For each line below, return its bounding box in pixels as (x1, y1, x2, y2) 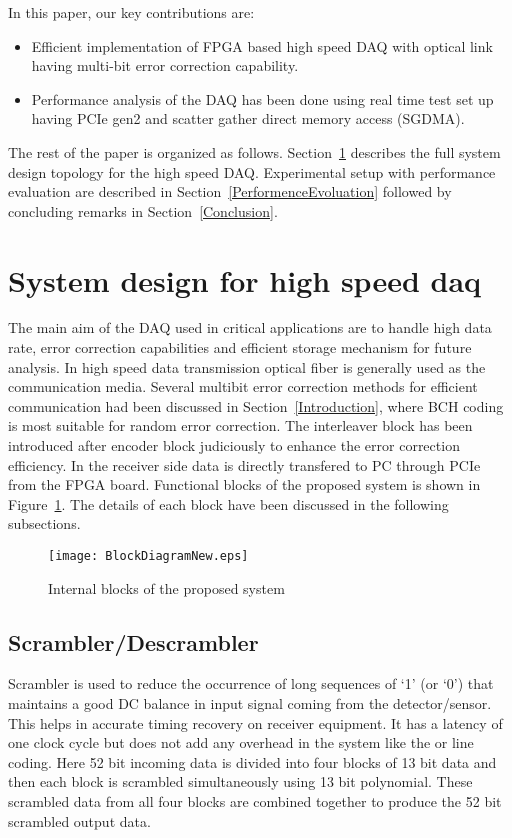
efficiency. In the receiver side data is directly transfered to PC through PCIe (8, 454, 481, 475)
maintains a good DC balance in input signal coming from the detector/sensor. (8, 693, 492, 714)
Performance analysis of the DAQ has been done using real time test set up (31, 88, 494, 109)
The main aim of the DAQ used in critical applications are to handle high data (8, 317, 492, 338)
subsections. (8, 513, 81, 534)
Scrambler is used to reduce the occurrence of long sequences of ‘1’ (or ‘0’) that (8, 673, 494, 694)
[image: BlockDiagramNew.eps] (48, 549, 249, 563)
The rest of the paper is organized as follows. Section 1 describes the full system (8, 141, 501, 162)
